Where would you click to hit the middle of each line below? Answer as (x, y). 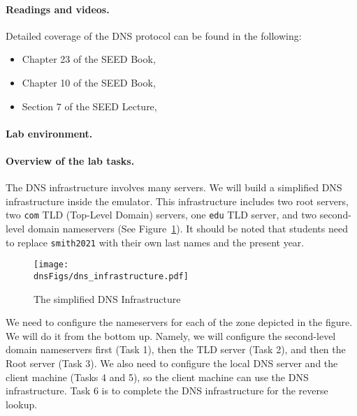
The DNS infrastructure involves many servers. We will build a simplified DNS (174, 187)
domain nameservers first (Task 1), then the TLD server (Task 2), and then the (176, 349)
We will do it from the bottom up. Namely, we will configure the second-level (171, 335)
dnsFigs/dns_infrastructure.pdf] (111, 276)
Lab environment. (49, 133)
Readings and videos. (58, 9)
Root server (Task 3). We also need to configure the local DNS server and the (172, 363)
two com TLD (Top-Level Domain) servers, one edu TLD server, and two (161, 215)
